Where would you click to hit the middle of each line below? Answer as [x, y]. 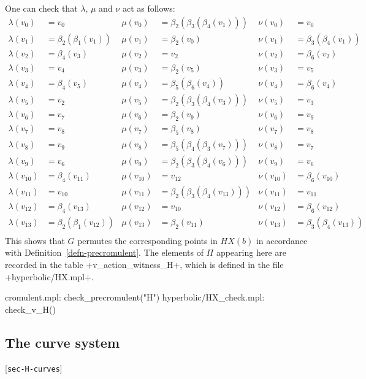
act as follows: [149, 8]
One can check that [41, 8]
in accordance [282, 240]
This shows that [35, 240]
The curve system [63, 342]
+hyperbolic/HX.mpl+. [49, 276]
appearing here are [251, 252]
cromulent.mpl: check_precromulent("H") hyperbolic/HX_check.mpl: [135, 297]
